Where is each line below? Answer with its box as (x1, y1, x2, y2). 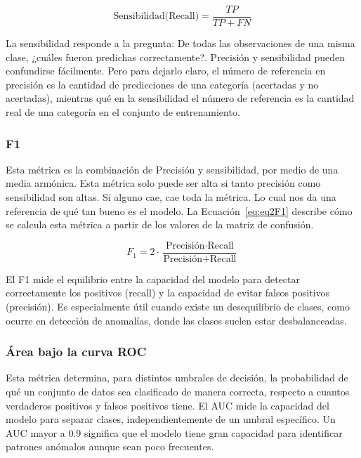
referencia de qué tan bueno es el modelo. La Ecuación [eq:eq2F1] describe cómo (6, 203, 353, 218)
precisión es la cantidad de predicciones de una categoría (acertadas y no (6, 77, 319, 91)
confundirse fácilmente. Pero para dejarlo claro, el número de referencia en (6, 63, 326, 78)
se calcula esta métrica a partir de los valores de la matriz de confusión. (6, 217, 314, 232)
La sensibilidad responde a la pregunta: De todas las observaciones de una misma (6, 36, 355, 51)
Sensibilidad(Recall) (113, 11, 199, 22)
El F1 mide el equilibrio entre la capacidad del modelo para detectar (6, 271, 300, 286)
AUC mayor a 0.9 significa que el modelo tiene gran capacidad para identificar (6, 425, 343, 440)
